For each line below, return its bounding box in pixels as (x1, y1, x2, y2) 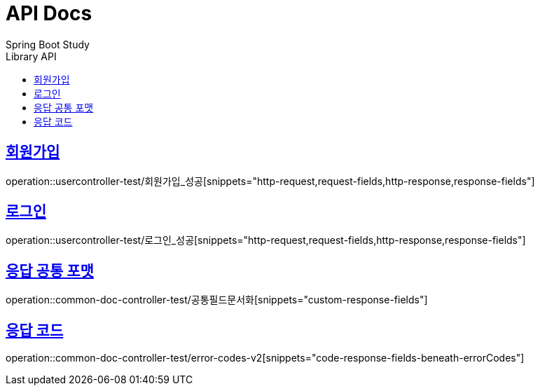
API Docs (6, 1, 92, 25)
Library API (6, 50, 57, 62)
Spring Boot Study (6, 38, 90, 50)
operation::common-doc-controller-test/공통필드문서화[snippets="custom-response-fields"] (6, 294, 428, 306)
